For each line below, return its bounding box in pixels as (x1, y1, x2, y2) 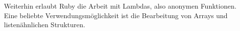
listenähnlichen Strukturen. (4, 20, 85, 30)
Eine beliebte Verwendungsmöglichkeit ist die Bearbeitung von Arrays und (4, 10, 228, 20)
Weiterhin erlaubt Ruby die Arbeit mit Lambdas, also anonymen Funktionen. (4, 1, 237, 10)
